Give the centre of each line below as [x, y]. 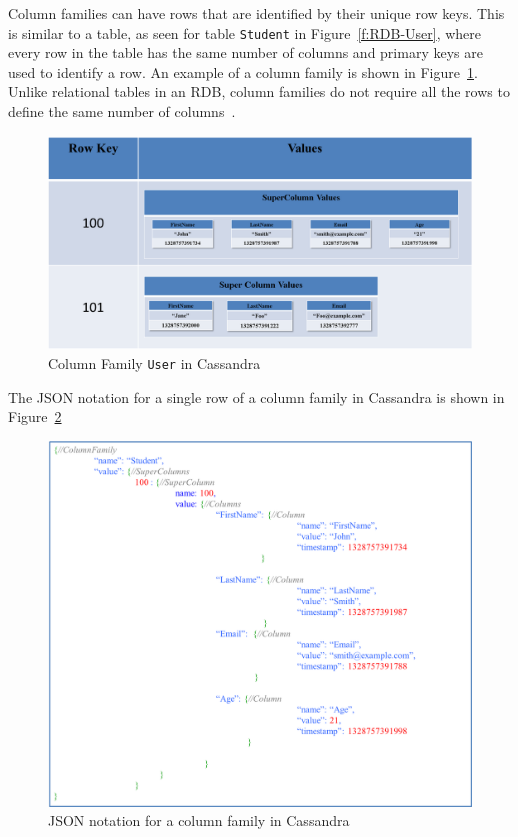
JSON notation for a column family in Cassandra [199, 820]
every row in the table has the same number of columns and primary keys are [245, 52]
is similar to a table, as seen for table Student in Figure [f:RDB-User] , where [245, 32]
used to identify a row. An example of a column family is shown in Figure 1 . [243, 71]
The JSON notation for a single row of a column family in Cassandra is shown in [256, 396]
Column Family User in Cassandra [154, 362]
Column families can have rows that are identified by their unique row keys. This [256, 13]
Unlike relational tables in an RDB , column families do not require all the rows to [259, 91]
